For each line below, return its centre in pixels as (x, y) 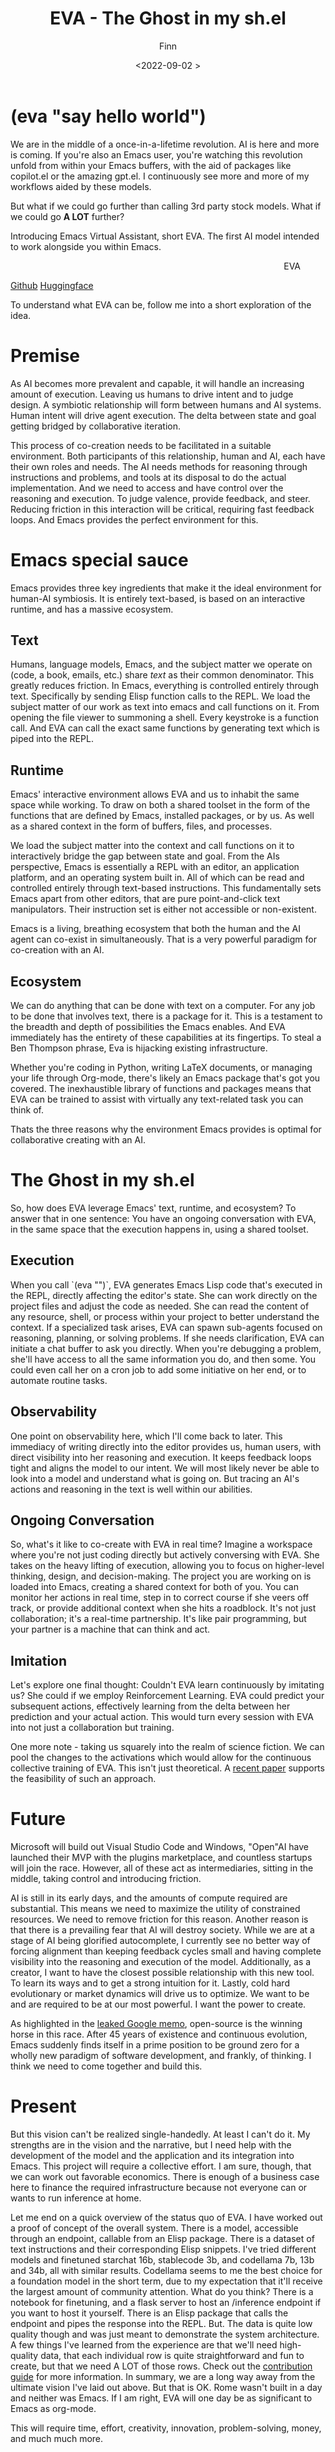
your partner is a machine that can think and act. (110, 1629)
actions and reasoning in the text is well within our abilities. (131, 1489)
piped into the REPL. (52, 739)
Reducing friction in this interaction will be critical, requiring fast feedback (162, 509)
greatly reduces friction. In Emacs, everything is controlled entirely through (165, 686)
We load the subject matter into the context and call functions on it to (152, 846)
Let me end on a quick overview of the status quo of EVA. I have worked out (166, 2218)
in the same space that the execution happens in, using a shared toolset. (159, 1229)
